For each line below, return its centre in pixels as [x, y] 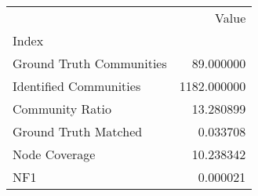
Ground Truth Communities [90, 63]
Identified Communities [77, 86]
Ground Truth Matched [78, 131]
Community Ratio [62, 109]
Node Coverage [54, 154]
